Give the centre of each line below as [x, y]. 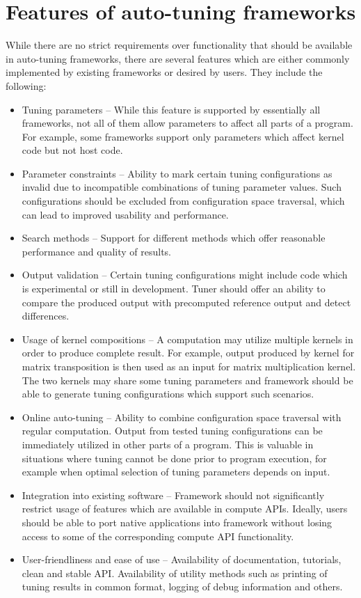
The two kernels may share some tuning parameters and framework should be [187, 380]
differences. [46, 316]
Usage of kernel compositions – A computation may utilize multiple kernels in [187, 339]
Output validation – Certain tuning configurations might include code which [185, 275]
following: [26, 85]
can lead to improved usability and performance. [125, 214]
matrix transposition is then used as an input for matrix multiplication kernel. [189, 366]
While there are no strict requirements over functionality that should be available [179, 45]
